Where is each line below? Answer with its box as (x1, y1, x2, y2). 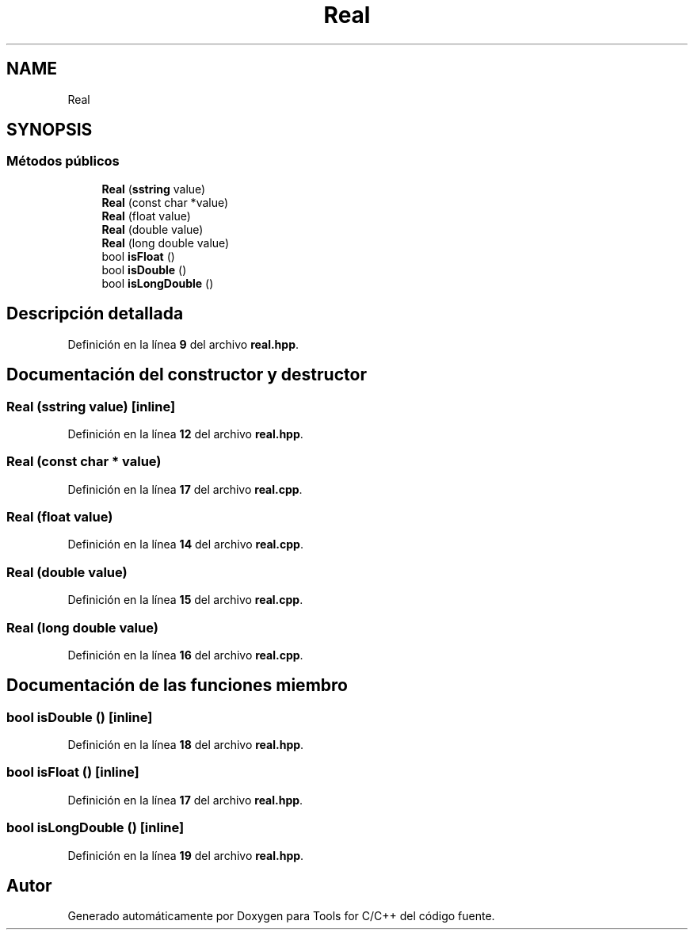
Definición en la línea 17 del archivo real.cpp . (67, 482, 303, 496)
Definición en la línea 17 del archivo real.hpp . (67, 793, 303, 807)
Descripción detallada (6, 304, 184, 324)
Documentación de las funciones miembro (6, 675, 348, 696)
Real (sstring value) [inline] (6, 398, 176, 415)
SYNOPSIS (6, 120, 93, 140)
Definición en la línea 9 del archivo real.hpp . (67, 337, 299, 351)
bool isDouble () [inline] (6, 709, 153, 725)
